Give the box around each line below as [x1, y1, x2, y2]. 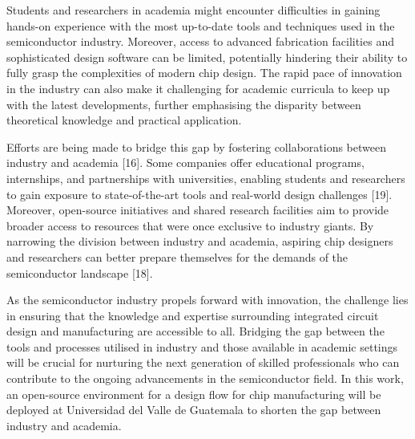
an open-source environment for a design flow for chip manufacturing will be [6, 385, 381, 402]
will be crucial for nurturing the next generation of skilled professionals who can [6, 354, 400, 371]
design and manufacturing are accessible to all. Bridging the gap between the [6, 323, 385, 339]
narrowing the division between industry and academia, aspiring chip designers [6, 233, 393, 250]
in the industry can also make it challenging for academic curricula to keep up [6, 79, 390, 96]
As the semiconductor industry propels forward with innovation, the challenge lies [6, 291, 409, 308]
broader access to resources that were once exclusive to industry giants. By [6, 217, 374, 234]
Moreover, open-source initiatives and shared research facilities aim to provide [6, 201, 389, 218]
